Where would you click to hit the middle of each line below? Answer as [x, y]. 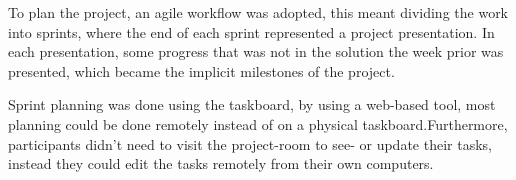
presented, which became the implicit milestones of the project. [201, 70]
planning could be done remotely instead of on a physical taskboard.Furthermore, [258, 123]
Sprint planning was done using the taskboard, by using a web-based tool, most [252, 104]
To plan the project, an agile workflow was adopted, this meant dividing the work [258, 12]
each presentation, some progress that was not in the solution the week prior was [256, 51]
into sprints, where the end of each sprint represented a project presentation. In [251, 31]
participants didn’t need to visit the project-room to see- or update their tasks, [250, 143]
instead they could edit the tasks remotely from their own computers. [221, 163]
